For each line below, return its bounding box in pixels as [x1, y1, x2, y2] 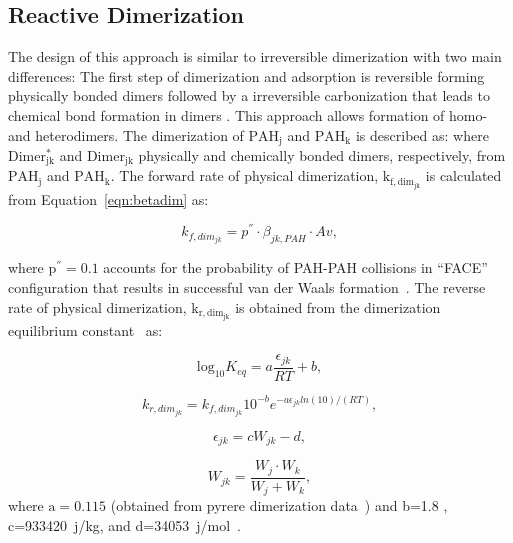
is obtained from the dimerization [235, 296, 441, 317]
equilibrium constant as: [8, 319, 163, 340]
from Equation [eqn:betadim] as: [8, 188, 209, 209]
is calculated [425, 165, 502, 186]
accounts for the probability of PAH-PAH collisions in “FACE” [103, 257, 488, 278]
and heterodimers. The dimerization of [8, 124, 244, 145]
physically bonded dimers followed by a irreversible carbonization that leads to [8, 85, 490, 106]
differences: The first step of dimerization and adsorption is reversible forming [8, 65, 485, 86]
